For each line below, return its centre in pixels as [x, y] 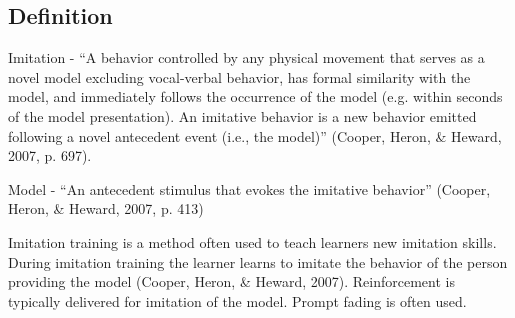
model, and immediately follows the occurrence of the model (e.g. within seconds [255, 96]
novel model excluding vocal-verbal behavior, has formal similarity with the [239, 76]
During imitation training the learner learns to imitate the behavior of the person [258, 261]
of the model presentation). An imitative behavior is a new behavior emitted [242, 115]
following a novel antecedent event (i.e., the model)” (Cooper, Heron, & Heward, [255, 135]
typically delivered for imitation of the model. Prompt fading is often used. [237, 300]
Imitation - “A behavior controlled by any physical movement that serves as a [246, 57]
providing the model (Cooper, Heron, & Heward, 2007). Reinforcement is [231, 281]
